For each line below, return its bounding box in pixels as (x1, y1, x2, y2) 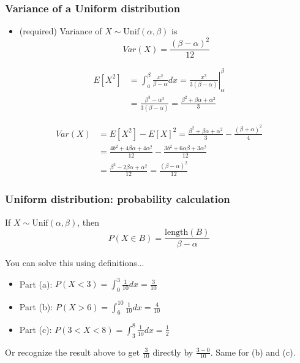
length (165, 228, 189, 237)
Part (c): (19, 323, 52, 335)
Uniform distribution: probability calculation (5, 191, 230, 207)
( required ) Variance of (19, 25, 102, 37)
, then (77, 215, 100, 228)
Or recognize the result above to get (5, 345, 140, 358)
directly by (152, 345, 193, 358)
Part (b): (19, 300, 53, 313)
